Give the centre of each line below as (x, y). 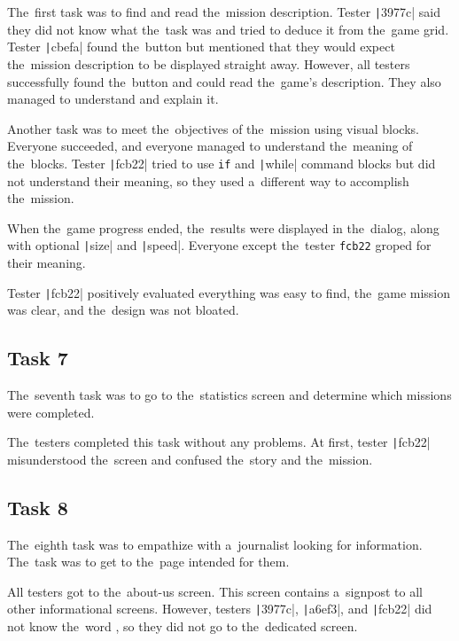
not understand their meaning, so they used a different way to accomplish (208, 180)
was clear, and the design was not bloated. (123, 310)
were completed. (51, 412)
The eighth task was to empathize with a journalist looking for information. (215, 544)
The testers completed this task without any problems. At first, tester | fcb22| (219, 442)
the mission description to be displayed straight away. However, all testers (209, 63)
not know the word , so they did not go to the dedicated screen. (183, 626)
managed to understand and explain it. (113, 99)
